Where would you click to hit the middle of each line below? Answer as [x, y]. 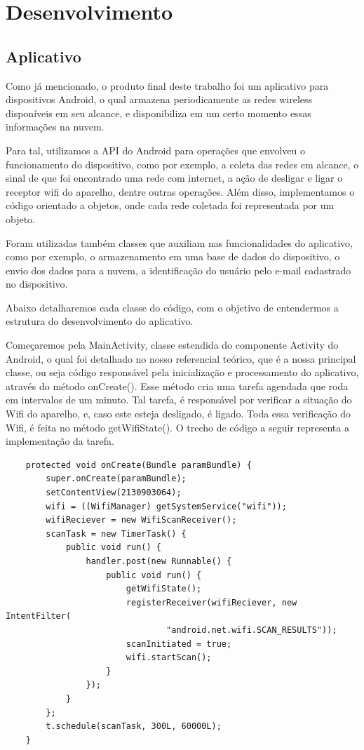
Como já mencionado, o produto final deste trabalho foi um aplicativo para [167, 85]
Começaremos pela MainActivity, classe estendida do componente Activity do [172, 345]
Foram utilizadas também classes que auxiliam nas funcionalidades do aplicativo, [179, 242]
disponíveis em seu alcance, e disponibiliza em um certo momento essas [159, 113]
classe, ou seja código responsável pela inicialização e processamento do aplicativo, [182, 372]
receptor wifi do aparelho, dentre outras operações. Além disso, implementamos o [180, 191]
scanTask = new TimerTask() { [116, 534]
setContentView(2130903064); [114, 493]
